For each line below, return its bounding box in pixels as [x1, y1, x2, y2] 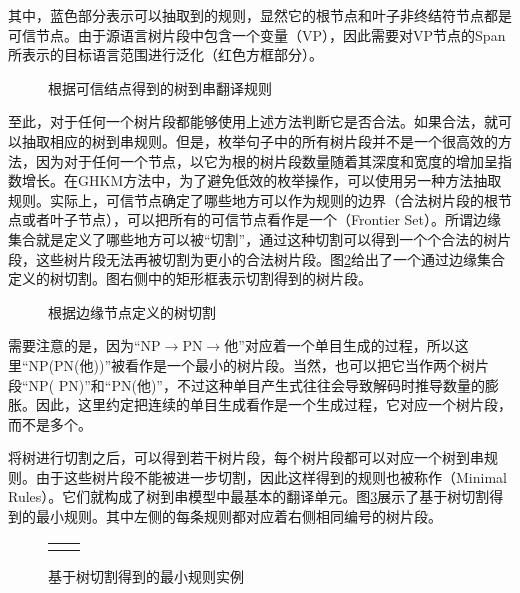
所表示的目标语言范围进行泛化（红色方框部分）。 [8, 44, 323, 65]
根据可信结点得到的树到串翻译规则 [48, 77, 272, 98]
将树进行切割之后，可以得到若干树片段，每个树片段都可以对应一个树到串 [8, 447, 484, 468]
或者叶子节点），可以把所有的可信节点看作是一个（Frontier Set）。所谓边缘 [21, 209, 502, 230]
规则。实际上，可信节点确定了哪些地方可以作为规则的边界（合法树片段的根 [8, 189, 498, 210]
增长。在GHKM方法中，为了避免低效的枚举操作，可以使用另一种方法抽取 [21, 170, 502, 191]
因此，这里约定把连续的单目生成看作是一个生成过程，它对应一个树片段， [35, 394, 512, 415]
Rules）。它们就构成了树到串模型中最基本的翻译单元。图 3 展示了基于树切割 [8, 486, 490, 507]
